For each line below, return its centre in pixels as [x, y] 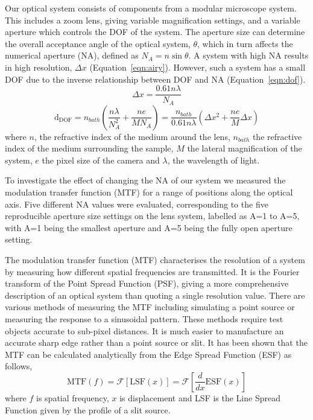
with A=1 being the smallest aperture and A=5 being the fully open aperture [149, 227]
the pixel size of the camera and [101, 160]
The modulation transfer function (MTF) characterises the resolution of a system [155, 260]
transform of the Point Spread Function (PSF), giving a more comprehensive [147, 283]
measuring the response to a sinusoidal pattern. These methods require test [144, 318]
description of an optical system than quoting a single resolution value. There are [155, 295]
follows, [19, 366]
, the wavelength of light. [213, 160]
